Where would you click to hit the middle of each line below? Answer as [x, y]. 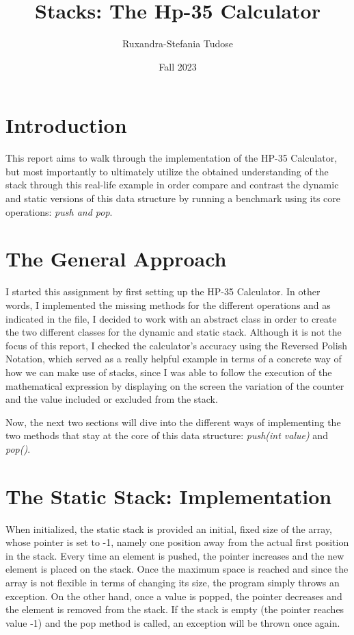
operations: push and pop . [59, 211]
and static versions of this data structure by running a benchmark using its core [173, 198]
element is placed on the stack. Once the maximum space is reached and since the [177, 569]
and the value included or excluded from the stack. [112, 399]
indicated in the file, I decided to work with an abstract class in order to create [171, 318]
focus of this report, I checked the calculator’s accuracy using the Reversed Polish [176, 345]
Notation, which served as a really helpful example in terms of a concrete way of [174, 359]
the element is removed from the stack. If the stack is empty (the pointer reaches [175, 609]
